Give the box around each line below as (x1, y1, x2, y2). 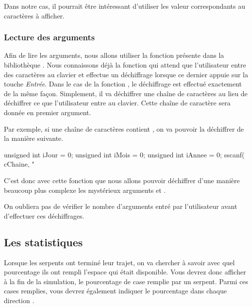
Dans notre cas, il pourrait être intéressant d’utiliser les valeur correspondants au (4, 1, 245, 11)
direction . (4, 295, 34, 305)
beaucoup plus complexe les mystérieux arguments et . (4, 185, 166, 195)
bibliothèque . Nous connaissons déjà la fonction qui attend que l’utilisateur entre (4, 60, 246, 69)
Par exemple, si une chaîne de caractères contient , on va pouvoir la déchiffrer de (4, 123, 244, 134)
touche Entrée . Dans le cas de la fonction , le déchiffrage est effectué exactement (4, 79, 242, 89)
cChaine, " (4, 159, 34, 169)
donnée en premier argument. (4, 107, 91, 117)
